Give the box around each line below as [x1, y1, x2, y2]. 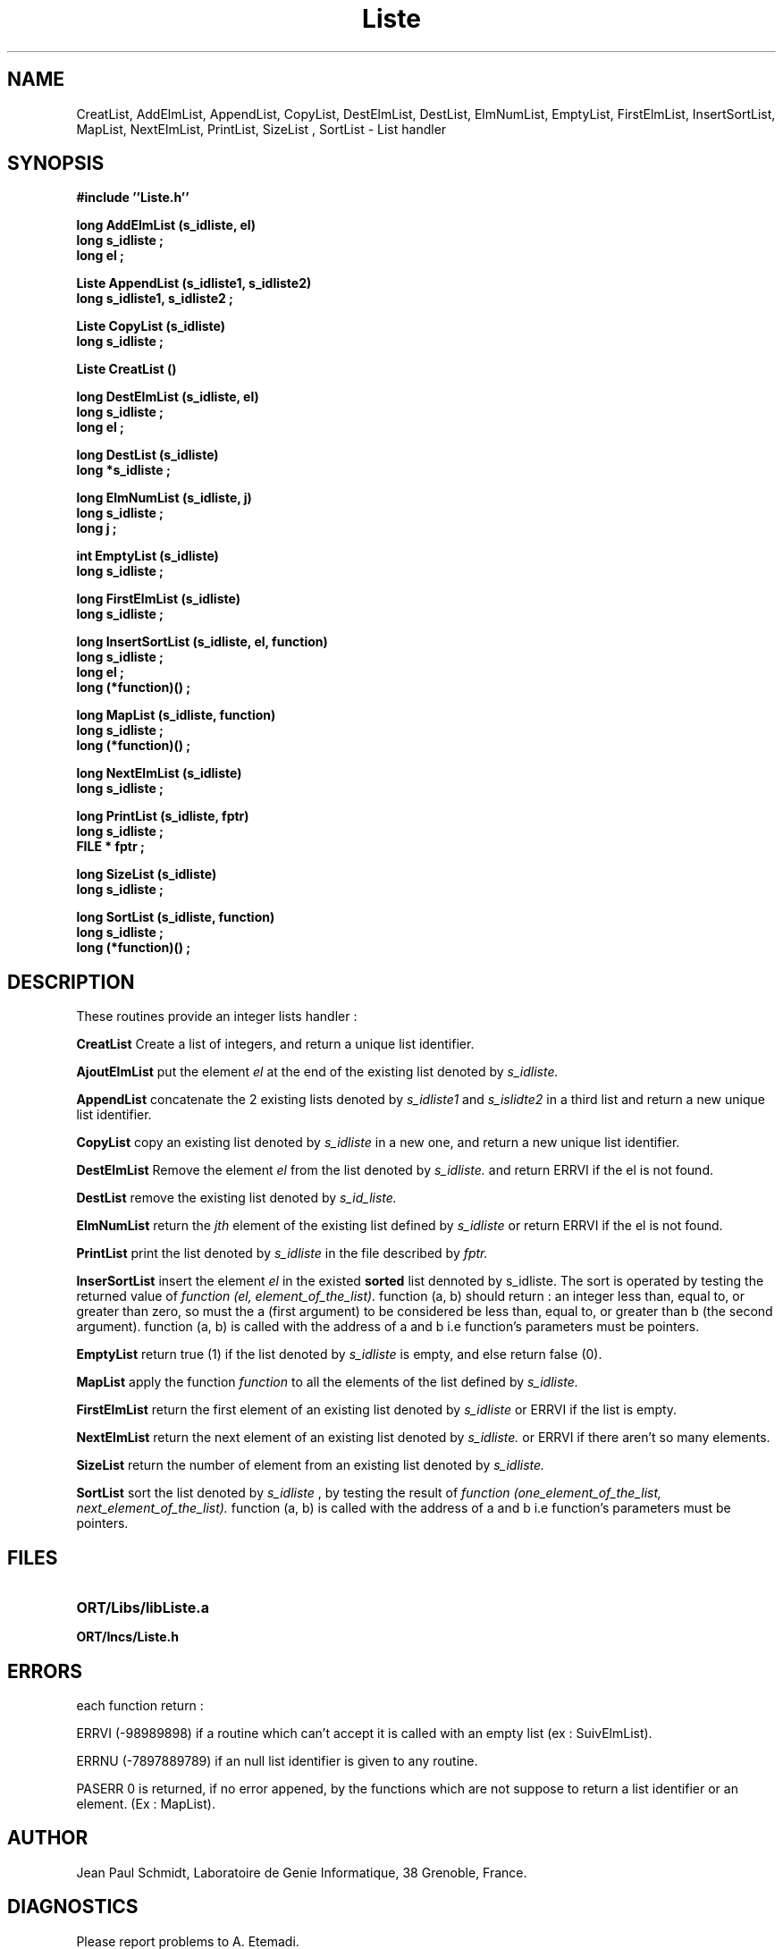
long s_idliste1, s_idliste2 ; [76, 291, 233, 307]
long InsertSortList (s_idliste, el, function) [76, 634, 328, 650]
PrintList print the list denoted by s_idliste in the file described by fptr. [76, 1245, 488, 1261]
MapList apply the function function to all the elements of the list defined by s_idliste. [76, 1374, 578, 1390]
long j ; [76, 520, 117, 536]
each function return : [76, 1697, 204, 1713]
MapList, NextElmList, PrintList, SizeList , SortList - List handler [76, 121, 447, 137]
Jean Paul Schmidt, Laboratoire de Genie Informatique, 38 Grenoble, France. [76, 1864, 527, 1880]
